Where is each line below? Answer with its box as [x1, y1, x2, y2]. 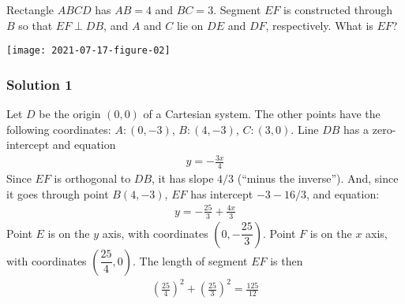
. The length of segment [133, 252, 248, 269]
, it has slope [152, 170, 214, 187]
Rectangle [6, 2, 54, 17]
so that [18, 17, 53, 33]
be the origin [39, 106, 101, 122]
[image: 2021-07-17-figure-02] [6, 45, 171, 57]
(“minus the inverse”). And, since [237, 170, 399, 187]
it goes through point [6, 185, 109, 202]
